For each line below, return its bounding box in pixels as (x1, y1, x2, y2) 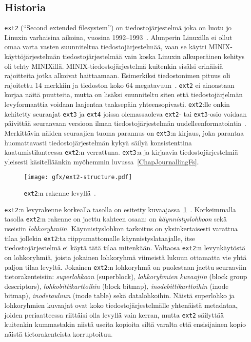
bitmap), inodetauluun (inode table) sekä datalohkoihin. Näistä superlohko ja (4, 290, 235, 301)
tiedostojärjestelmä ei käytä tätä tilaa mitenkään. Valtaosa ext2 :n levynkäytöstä (4, 242, 246, 253)
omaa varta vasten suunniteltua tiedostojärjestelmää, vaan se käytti (4, 41, 207, 52)
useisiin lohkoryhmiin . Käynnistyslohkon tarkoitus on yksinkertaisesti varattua (4, 223, 238, 234)
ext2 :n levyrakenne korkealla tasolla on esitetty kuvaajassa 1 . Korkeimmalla (4, 204, 236, 214)
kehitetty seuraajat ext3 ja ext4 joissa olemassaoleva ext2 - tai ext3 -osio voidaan (4, 108, 247, 119)
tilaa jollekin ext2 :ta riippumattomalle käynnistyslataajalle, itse (4, 233, 195, 243)
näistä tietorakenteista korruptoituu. (4, 328, 113, 339)
